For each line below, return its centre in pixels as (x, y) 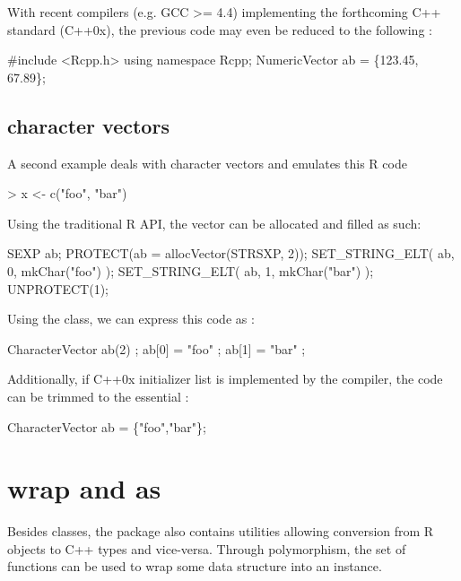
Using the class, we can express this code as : (131, 319)
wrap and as (84, 488)
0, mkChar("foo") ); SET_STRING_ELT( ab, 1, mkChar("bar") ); (191, 270)
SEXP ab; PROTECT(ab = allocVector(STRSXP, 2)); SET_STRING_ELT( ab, (231, 253)
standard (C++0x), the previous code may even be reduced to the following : (220, 29)
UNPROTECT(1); (58, 288)
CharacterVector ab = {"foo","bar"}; (107, 426)
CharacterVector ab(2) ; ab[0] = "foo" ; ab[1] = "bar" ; (157, 348)
